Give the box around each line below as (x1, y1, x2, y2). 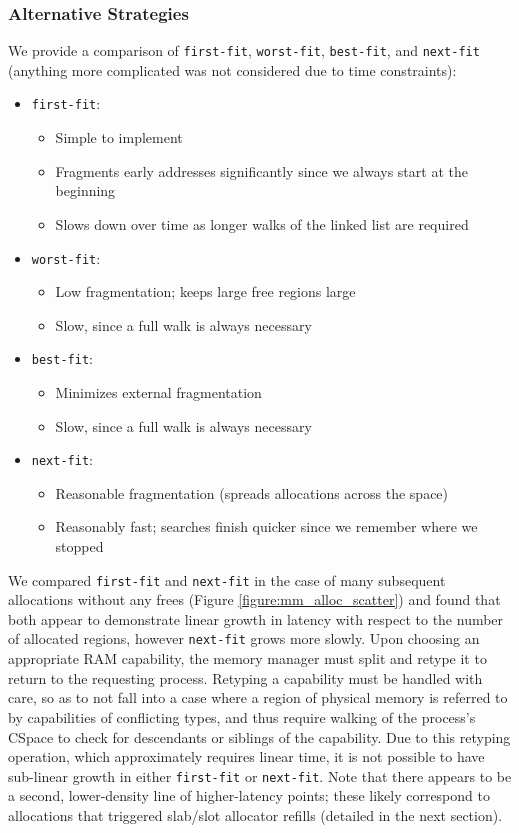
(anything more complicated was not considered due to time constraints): (8, 59, 457, 80)
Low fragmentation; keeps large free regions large (55, 281, 356, 302)
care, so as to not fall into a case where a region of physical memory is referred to (8, 687, 508, 708)
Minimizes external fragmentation (55, 382, 262, 402)
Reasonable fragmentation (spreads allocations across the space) (55, 482, 449, 503)
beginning (55, 180, 116, 201)
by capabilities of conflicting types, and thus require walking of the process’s (8, 706, 476, 727)
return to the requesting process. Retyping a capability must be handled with (8, 667, 483, 688)
